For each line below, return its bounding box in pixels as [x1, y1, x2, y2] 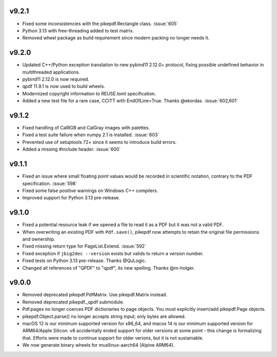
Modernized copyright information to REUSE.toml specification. [22, 90, 156, 97]
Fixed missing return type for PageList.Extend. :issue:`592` [22, 243, 146, 249]
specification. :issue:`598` [22, 180, 77, 186]
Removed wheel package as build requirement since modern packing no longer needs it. [22, 35, 210, 41]
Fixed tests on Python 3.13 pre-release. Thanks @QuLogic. [22, 257, 146, 264]
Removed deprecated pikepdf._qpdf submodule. [22, 298, 124, 305]
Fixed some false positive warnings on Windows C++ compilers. [22, 187, 159, 194]
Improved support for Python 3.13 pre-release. [22, 195, 121, 201]
